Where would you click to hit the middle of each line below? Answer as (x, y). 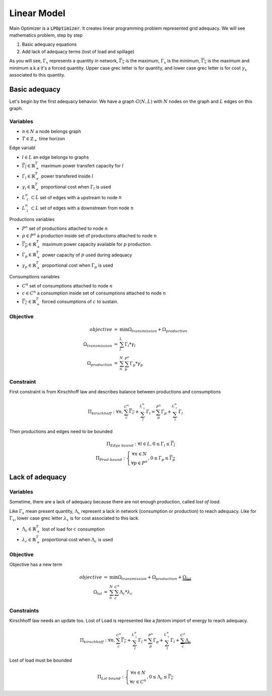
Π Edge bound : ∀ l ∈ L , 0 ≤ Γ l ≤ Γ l (141, 445)
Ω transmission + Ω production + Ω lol (154, 577)
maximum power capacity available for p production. (97, 244)
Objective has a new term (36, 564)
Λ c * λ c (126, 593)
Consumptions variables (35, 276)
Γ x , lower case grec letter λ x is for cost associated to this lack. (74, 518)
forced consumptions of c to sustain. (80, 301)
